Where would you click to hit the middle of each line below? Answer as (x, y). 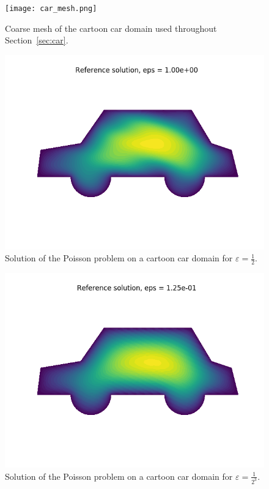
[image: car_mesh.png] (51, 9)
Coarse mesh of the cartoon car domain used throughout (111, 28)
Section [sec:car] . (37, 40)
